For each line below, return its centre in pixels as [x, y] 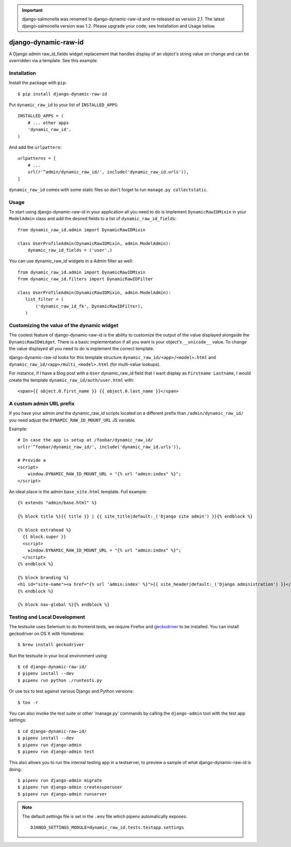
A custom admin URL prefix [42, 404]
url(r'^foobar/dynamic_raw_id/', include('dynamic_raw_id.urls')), [99, 447]
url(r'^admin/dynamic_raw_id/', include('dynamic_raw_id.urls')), [108, 172]
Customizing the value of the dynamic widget [64, 325]
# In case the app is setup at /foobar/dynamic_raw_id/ [85, 440]
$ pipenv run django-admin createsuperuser [70, 787]
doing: [15, 769]
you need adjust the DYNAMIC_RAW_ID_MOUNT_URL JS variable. [72, 420]
